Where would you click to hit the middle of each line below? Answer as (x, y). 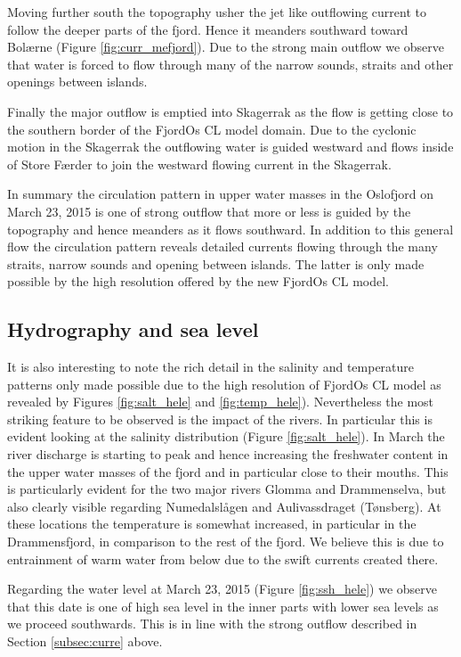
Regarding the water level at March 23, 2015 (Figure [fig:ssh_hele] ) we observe (222, 589)
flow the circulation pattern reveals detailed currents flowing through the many (222, 246)
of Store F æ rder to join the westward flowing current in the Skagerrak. (199, 164)
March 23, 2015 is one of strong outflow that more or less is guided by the (209, 211)
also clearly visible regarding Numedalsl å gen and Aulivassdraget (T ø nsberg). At (224, 506)
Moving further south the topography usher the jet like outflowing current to (217, 12)
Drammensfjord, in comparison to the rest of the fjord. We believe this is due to (226, 542)
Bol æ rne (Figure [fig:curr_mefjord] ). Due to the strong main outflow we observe (226, 47)
